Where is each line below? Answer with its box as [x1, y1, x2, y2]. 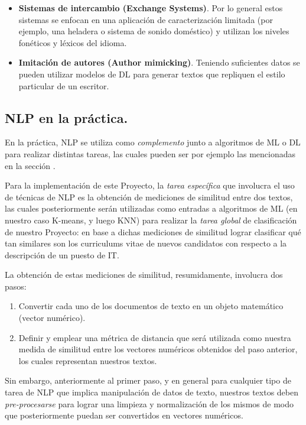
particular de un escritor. [18, 79, 109, 92]
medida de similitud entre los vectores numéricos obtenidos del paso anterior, [18, 343, 298, 355]
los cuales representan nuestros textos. [18, 354, 157, 366]
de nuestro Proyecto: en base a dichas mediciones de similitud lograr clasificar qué [5, 225, 301, 238]
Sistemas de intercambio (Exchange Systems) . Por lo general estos [18, 2, 283, 14]
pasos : [5, 280, 27, 292]
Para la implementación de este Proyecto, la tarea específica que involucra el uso [5, 179, 295, 192]
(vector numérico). [18, 312, 86, 324]
